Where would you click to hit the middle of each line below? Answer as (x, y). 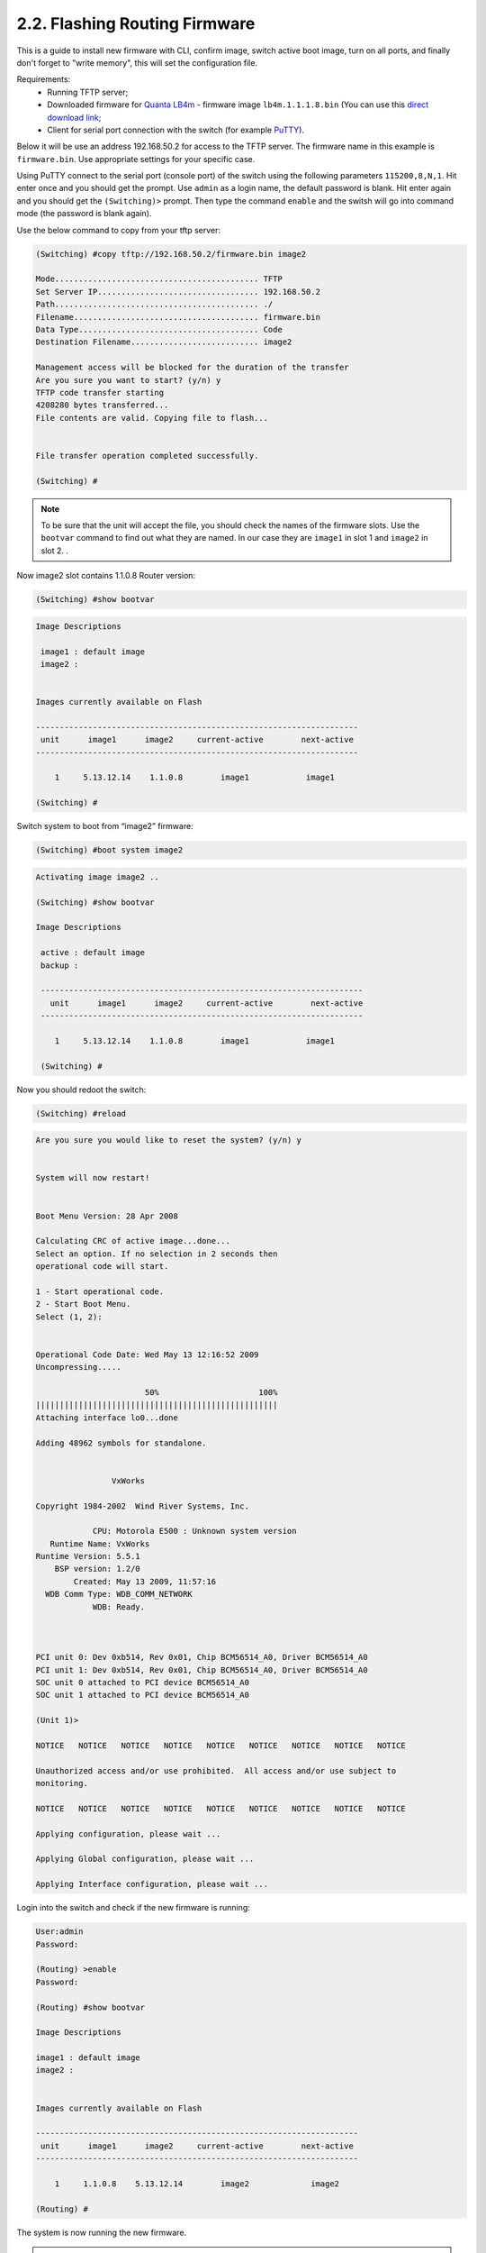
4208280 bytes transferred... (102, 405)
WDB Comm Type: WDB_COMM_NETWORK (119, 1594)
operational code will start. (102, 1267)
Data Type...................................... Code (159, 329)
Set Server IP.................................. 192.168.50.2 (178, 292)
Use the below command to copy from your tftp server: (118, 230)
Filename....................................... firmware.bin (178, 317)
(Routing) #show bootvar (90, 2007)
